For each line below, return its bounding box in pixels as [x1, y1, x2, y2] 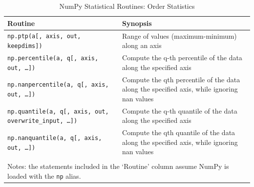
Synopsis [122, 18, 152, 28]
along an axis [122, 40, 162, 50]
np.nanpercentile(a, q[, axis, [7, 81, 109, 89]
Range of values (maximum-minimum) [122, 30, 237, 41]
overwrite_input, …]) [7, 117, 78, 125]
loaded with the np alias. [7, 171, 81, 181]
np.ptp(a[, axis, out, [7, 33, 81, 40]
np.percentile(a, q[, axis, [7, 55, 99, 62]
